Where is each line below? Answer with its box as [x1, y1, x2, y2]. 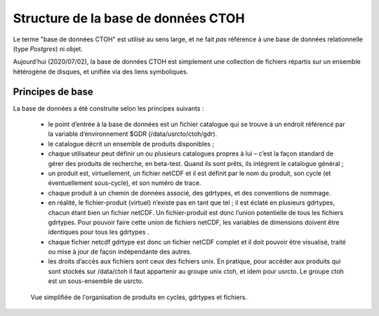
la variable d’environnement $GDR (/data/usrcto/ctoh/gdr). [48, 130, 218, 138]
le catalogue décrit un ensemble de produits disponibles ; [48, 139, 214, 148]
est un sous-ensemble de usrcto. [48, 277, 144, 285]
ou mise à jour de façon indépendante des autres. [48, 247, 192, 256]
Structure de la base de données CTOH [13, 11, 245, 26]
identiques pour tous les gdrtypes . [48, 228, 149, 236]
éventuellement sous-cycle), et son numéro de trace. [48, 179, 201, 187]
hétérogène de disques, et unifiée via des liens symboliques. [13, 67, 189, 76]
